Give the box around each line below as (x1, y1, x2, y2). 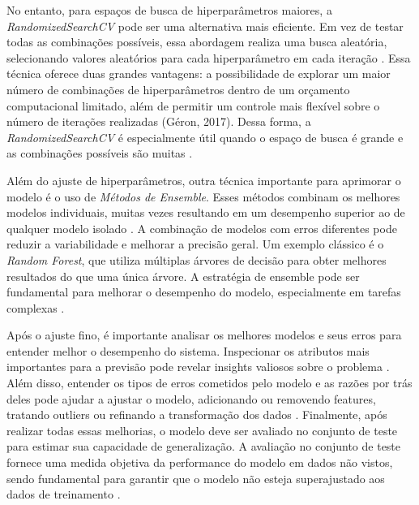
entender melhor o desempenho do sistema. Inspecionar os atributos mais (6, 342, 370, 359)
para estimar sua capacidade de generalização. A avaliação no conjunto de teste (6, 438, 401, 455)
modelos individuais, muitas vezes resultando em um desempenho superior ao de (6, 204, 405, 221)
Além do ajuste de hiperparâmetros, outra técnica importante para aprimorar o (6, 171, 401, 188)
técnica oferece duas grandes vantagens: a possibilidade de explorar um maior (6, 65, 391, 82)
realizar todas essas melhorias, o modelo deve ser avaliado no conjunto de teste (6, 421, 398, 438)
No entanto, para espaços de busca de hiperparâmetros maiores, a (6, 2, 332, 18)
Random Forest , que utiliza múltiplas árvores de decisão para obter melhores (6, 251, 387, 268)
